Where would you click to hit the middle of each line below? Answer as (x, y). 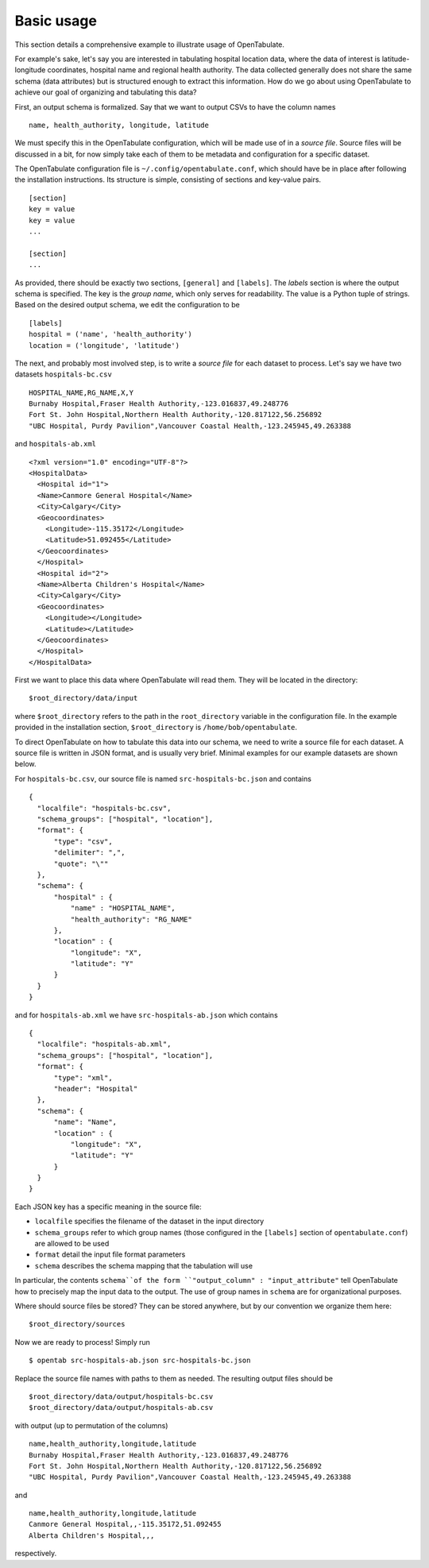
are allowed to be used (72, 1244)
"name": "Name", (85, 1122)
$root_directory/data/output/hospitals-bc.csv (121, 1396)
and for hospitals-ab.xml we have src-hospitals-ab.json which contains (146, 1015)
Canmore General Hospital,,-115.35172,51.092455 (125, 1524)
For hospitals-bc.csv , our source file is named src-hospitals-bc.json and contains (163, 778)
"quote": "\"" (81, 863)
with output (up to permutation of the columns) (91, 1425)
